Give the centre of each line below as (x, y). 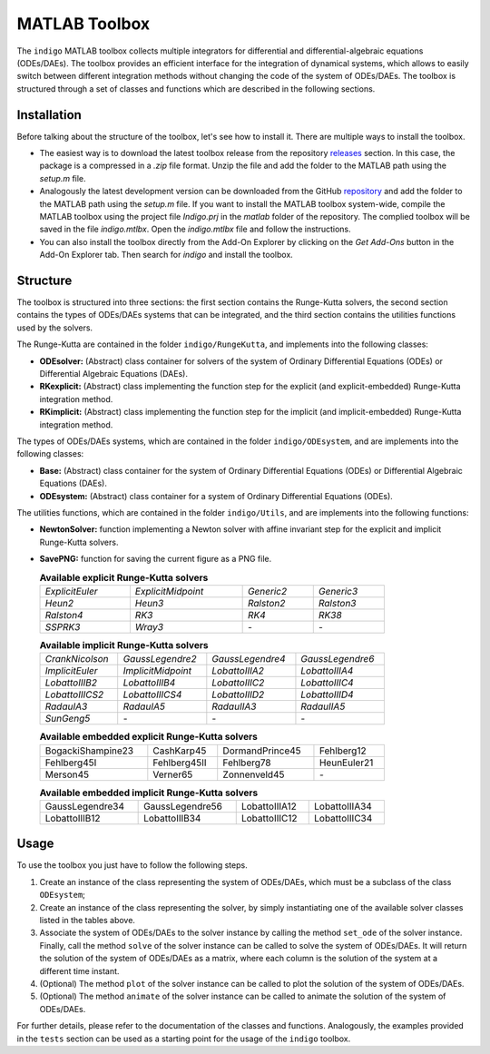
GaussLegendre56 (183, 806)
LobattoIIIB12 (73, 818)
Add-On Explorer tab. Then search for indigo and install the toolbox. (167, 255)
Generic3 (338, 591)
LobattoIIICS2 (74, 694)
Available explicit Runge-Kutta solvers (124, 577)
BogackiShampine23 (89, 751)
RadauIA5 (144, 706)
